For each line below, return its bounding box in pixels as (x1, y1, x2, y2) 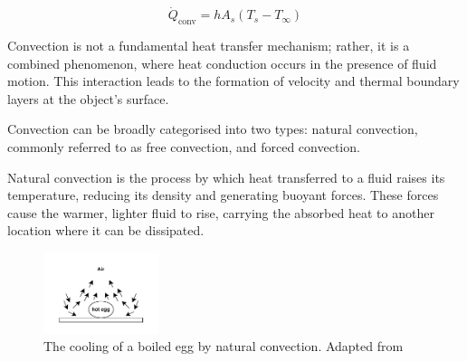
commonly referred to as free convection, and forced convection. (7, 137, 360, 156)
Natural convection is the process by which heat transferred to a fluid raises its (7, 167, 445, 186)
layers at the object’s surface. (7, 89, 169, 108)
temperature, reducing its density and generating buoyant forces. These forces (7, 185, 439, 204)
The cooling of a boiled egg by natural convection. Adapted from (43, 337, 404, 356)
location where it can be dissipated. (7, 221, 205, 240)
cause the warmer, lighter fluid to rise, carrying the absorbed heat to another (7, 203, 434, 222)
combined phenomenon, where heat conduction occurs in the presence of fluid (7, 53, 437, 72)
